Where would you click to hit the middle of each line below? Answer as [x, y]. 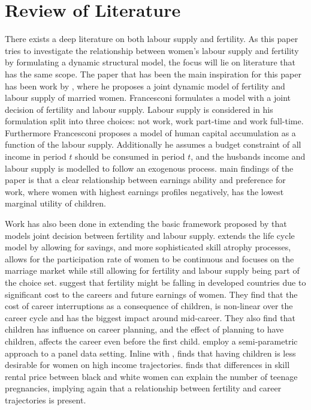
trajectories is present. [46, 399]
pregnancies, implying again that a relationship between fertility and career [143, 388]
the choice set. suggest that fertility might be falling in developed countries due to [155, 282]
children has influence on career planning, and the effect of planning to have [144, 329]
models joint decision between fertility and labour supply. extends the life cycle [150, 235]
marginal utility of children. [55, 203]
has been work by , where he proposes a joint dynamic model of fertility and [145, 86]
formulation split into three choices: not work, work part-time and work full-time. [154, 121]
